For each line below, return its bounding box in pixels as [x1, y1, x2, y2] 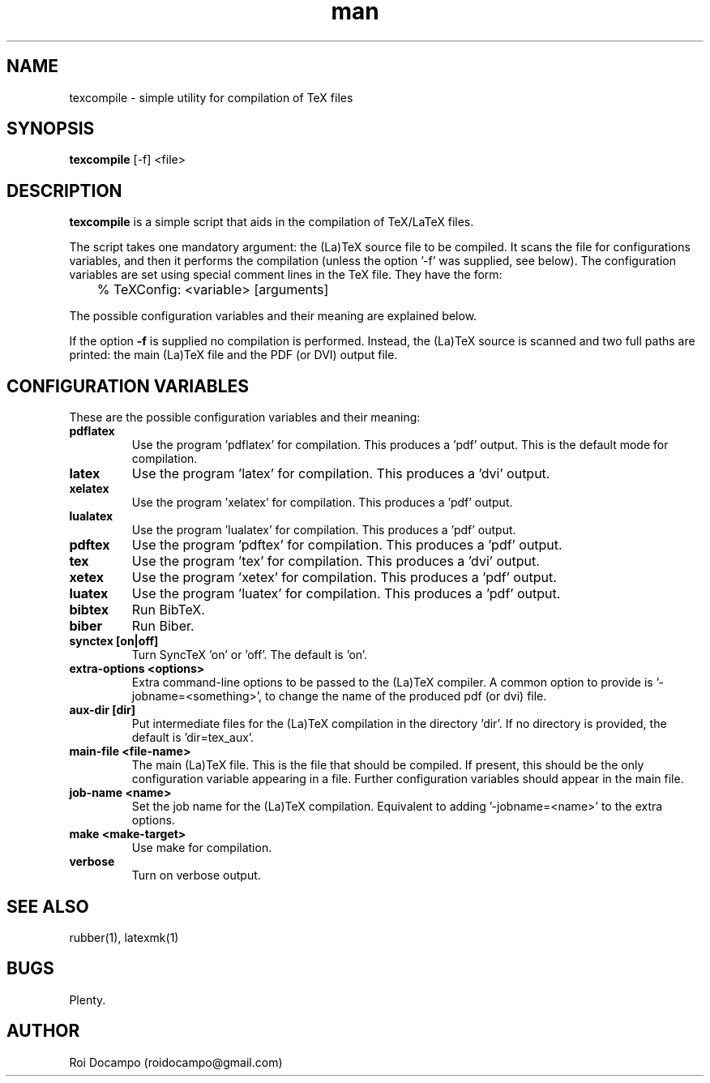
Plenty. [69, 992, 106, 1007]
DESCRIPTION [6, 180, 122, 201]
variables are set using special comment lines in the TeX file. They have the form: [69, 268, 503, 282]
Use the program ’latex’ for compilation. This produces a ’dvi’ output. [131, 465, 550, 482]
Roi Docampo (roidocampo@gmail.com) [69, 1055, 283, 1069]
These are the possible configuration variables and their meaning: [69, 410, 421, 425]
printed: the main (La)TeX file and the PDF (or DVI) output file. [69, 348, 398, 362]
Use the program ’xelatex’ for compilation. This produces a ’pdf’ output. [131, 495, 513, 510]
